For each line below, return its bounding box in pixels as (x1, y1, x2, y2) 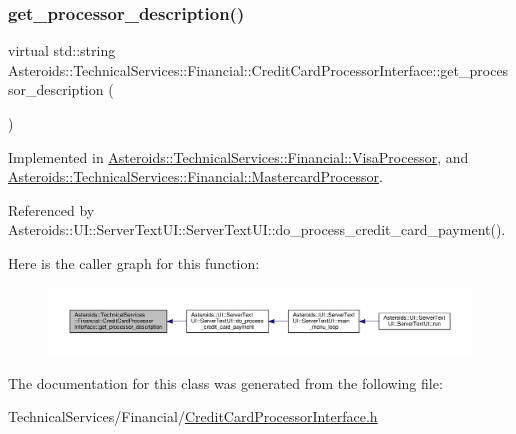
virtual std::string (8, 40, 116, 61)
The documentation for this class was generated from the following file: (8, 372, 443, 393)
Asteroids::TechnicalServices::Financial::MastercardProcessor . (8, 166, 383, 187)
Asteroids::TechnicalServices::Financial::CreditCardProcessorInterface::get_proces (8, 59, 509, 80)
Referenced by (8, 199, 95, 220)
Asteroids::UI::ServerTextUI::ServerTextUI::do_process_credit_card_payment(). (8, 219, 506, 240)
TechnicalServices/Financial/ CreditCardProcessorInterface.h (8, 406, 378, 427)
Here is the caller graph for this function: (8, 252, 260, 273)
